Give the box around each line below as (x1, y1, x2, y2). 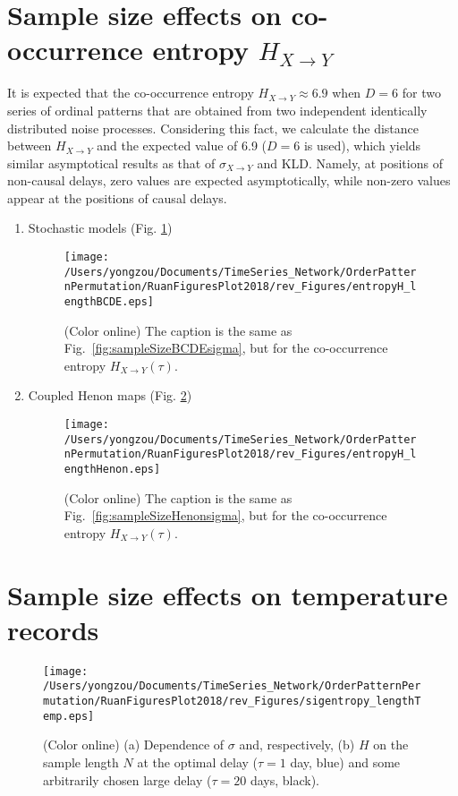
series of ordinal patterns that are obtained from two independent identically (7, 100, 428, 119)
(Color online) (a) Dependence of (43, 735, 225, 754)
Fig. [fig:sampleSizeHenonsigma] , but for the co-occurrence (64, 506, 387, 525)
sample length (43, 753, 119, 771)
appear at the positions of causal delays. (7, 188, 227, 207)
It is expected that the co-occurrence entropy (7, 83, 254, 102)
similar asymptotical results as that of (7, 153, 216, 172)
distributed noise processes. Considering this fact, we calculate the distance (7, 118, 419, 137)
